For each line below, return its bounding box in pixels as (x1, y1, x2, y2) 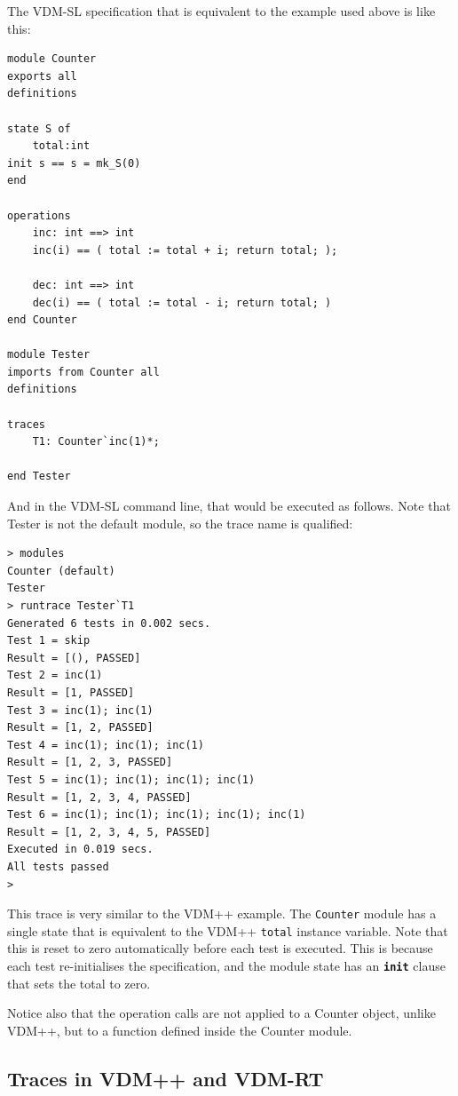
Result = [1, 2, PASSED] (7, 721, 154, 735)
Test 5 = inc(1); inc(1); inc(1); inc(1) (7, 773, 256, 786)
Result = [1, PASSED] (7, 686, 135, 699)
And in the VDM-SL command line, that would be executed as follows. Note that (7, 496, 451, 515)
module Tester (7, 348, 91, 361)
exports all (7, 69, 77, 83)
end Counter (7, 314, 77, 327)
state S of (7, 122, 71, 135)
